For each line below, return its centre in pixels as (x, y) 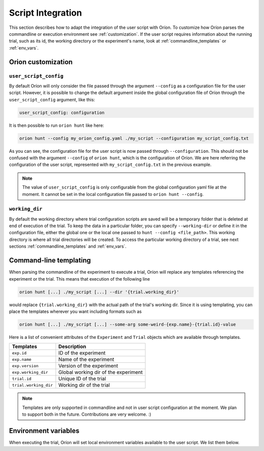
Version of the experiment (88, 366)
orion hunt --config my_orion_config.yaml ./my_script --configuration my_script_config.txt (134, 138)
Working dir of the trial (84, 385)
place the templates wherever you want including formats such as (75, 311)
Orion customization (41, 62)
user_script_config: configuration (62, 112)
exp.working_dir (30, 372)
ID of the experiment (82, 353)
